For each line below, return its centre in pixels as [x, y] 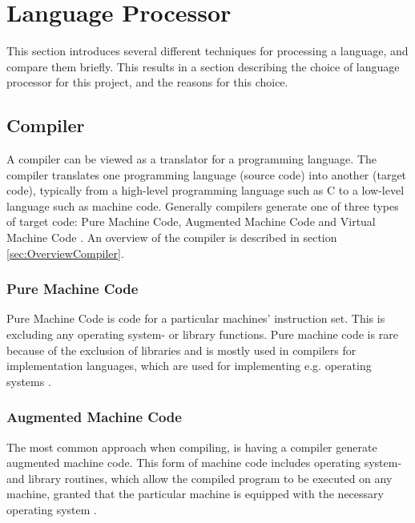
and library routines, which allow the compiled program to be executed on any [199, 478]
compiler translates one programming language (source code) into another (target [207, 174]
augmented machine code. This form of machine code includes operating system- [204, 463]
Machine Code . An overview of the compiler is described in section [172, 237]
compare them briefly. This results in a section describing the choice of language [203, 66]
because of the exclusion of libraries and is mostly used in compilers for [181, 350]
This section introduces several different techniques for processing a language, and [207, 51]
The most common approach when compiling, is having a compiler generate [192, 447]
